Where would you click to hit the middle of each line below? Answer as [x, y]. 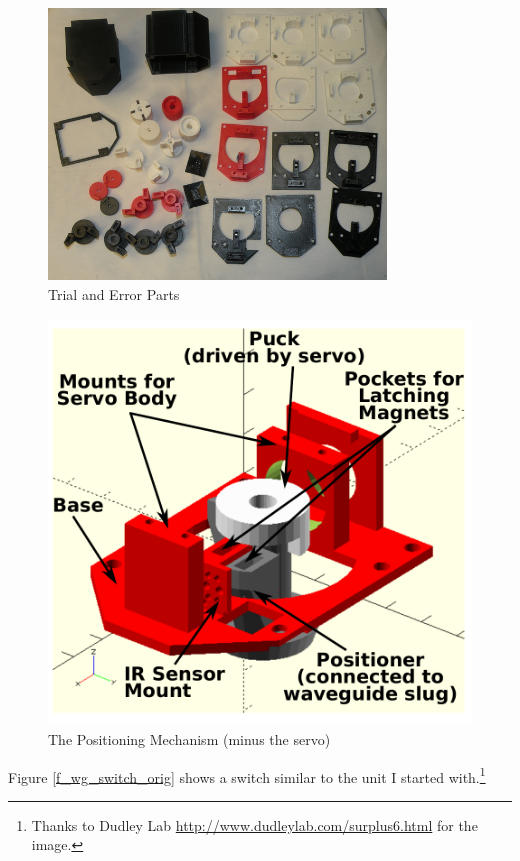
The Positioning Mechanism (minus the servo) [189, 739]
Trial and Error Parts [114, 294]
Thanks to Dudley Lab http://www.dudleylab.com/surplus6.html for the [254, 824]
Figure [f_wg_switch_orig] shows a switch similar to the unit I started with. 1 [247, 775]
